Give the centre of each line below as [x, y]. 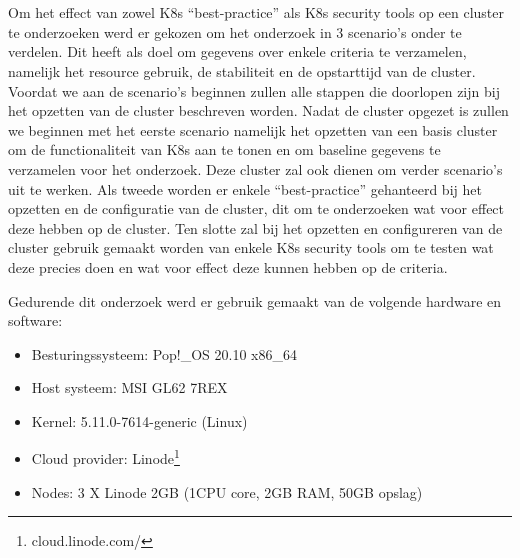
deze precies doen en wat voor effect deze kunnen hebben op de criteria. [228, 266]
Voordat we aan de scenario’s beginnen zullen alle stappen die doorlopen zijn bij [254, 90]
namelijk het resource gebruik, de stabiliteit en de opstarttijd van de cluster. [242, 70]
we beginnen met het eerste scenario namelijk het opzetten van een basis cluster [253, 129]
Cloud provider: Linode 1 [105, 457]
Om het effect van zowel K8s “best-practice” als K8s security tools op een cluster [256, 12]
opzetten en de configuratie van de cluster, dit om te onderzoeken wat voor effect [256, 208]
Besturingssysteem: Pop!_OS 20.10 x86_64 [164, 353]
